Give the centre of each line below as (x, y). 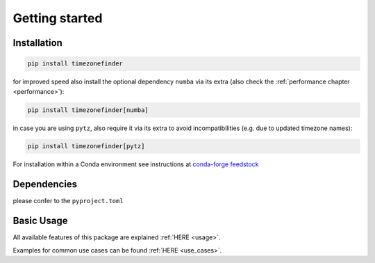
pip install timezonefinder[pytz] (86, 146)
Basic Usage (40, 221)
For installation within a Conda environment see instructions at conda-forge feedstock (136, 164)
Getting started (58, 18)
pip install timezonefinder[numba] (88, 110)
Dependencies (45, 184)
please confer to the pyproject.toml (68, 201)
